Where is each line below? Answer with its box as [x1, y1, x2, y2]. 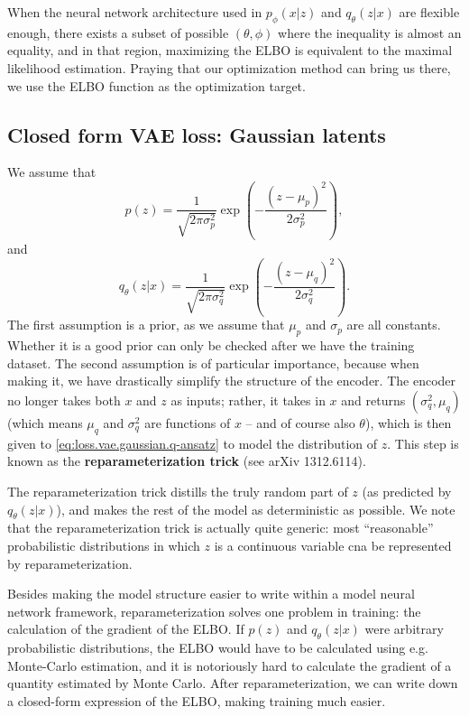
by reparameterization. [7, 553, 133, 572]
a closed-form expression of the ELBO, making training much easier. [7, 691, 386, 710]
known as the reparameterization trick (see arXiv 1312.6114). [7, 451, 366, 470]
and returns [341, 391, 406, 410]
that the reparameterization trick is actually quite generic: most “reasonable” [7, 518, 434, 537]
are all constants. [346, 315, 441, 334]
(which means [7, 414, 83, 432]
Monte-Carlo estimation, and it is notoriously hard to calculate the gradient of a [7, 656, 452, 674]
